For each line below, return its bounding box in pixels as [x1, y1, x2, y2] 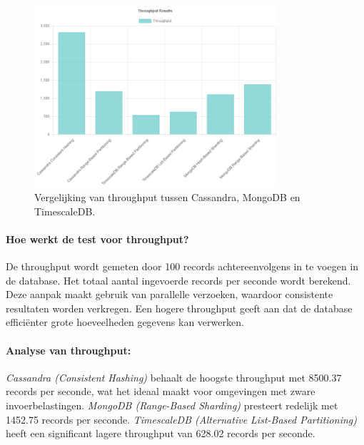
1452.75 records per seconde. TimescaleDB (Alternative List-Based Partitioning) [6, 411, 357, 426]
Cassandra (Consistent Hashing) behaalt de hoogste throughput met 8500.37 [6, 369, 342, 384]
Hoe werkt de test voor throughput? [6, 231, 189, 246]
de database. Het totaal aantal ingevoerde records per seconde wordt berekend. [6, 272, 351, 287]
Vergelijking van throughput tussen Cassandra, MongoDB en [34, 189, 300, 204]
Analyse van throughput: [6, 342, 131, 357]
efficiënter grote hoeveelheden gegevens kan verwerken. [6, 314, 244, 329]
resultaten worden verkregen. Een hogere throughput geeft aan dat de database [6, 300, 353, 315]
